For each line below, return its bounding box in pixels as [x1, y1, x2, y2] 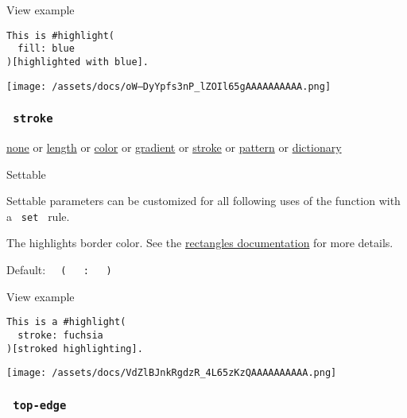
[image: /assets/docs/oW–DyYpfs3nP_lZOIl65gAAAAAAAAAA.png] [6, 80, 331, 92]
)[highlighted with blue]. [6, 56, 149, 68]
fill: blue [17, 43, 75, 55]
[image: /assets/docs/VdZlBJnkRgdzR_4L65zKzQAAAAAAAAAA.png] [6, 367, 337, 379]
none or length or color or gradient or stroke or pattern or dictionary [6, 139, 342, 155]
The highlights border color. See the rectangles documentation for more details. [6, 234, 393, 251]
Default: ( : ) [6, 261, 112, 278]
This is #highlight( [6, 29, 115, 41]
